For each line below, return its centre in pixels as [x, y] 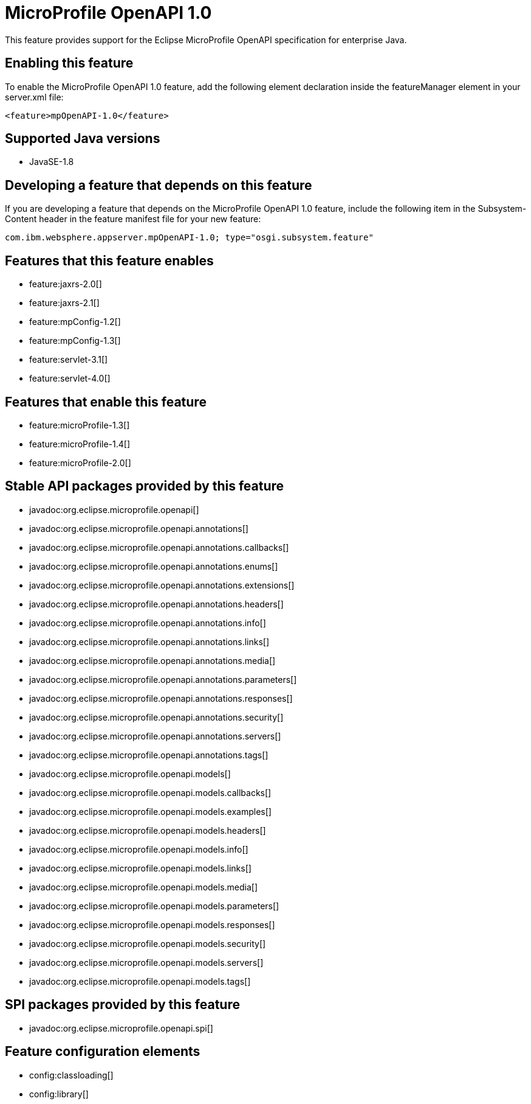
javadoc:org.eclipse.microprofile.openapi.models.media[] [144, 887]
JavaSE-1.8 [52, 162]
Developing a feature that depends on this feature [159, 185]
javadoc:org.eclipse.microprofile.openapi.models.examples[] [150, 811]
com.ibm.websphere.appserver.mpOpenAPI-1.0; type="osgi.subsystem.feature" [189, 238]
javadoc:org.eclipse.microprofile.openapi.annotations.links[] [149, 641]
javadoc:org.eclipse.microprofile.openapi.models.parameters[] [154, 906]
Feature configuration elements [103, 1052]
